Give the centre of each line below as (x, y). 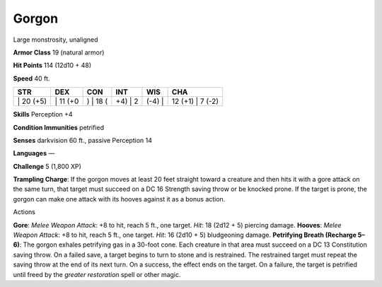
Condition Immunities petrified (58, 127)
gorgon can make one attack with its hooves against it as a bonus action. (119, 199)
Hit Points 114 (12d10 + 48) (52, 65)
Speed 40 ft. (31, 78)
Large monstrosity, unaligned (56, 40)
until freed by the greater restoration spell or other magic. (97, 274)
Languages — (34, 153)
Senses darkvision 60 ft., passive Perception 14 (82, 140)
